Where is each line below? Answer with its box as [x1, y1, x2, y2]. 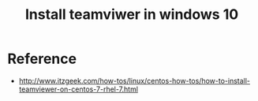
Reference [7, 50, 77, 68]
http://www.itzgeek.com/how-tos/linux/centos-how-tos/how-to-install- [18, 76, 250, 85]
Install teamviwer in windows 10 [24, 6, 239, 24]
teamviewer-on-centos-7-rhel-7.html [18, 84, 139, 94]
